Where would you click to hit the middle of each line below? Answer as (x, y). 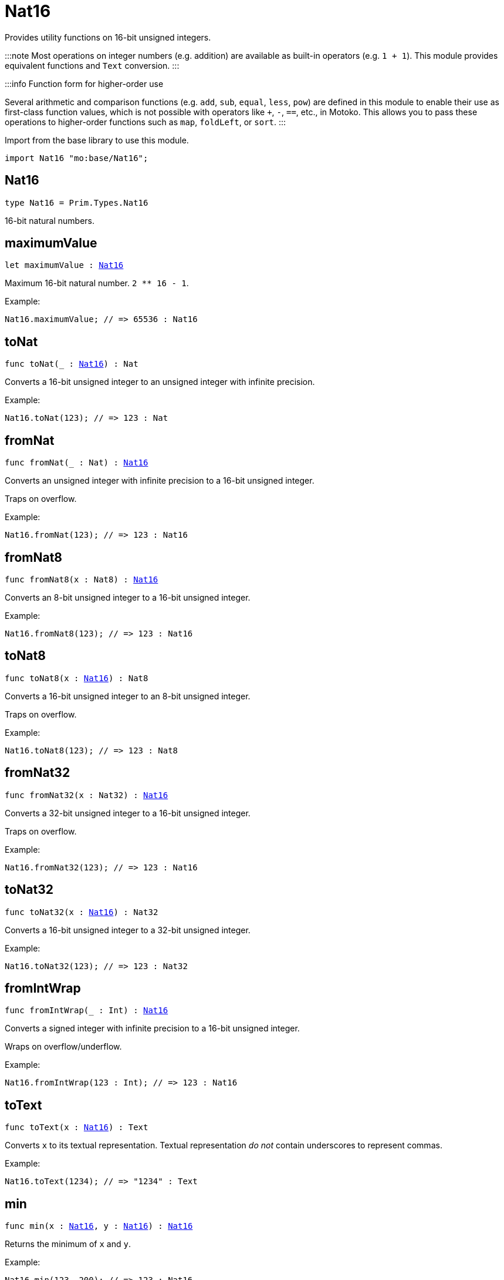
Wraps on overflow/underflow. (63, 1047)
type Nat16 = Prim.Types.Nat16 (77, 202)
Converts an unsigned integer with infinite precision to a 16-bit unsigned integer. (160, 481)
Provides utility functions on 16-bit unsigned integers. (108, 37)
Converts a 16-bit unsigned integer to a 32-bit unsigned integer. (128, 930)
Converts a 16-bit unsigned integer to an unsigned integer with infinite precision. (160, 382)
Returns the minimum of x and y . (68, 1244)
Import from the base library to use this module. (97, 140)
